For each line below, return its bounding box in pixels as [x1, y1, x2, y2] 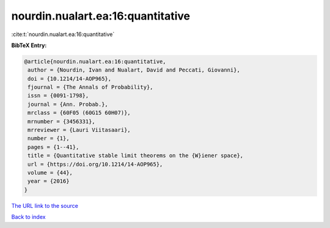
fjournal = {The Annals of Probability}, [28, 84, 153, 91]
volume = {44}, [28, 169, 73, 176]
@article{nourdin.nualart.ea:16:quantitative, [24, 58, 166, 65]
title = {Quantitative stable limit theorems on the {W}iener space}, [28, 152, 244, 159]
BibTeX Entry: [11, 42, 47, 49]
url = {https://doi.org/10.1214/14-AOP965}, [28, 161, 163, 167]
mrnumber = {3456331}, [28, 118, 96, 125]
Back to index [11, 213, 46, 221]
